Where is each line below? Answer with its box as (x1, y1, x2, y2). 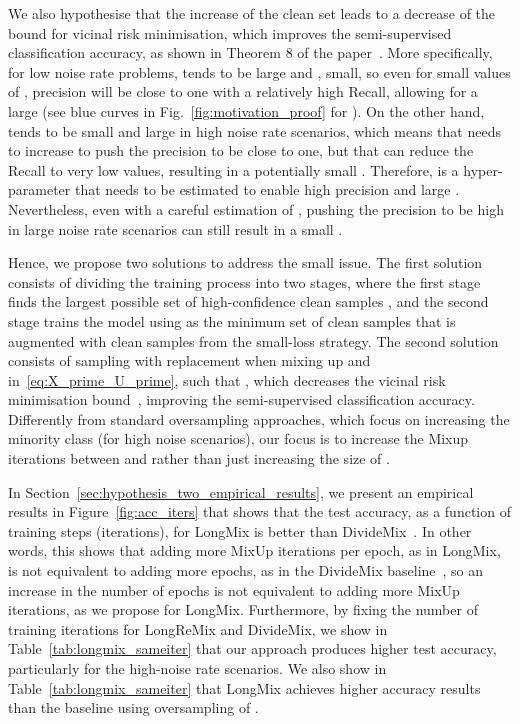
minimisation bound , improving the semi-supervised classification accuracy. (8, 389, 475, 410)
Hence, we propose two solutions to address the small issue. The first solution (8, 252, 483, 273)
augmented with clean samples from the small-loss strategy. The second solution (8, 330, 499, 351)
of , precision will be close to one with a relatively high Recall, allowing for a (8, 81, 478, 102)
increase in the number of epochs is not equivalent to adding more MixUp (8, 579, 460, 600)
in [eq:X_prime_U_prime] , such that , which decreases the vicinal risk (8, 369, 446, 390)
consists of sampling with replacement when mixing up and (8, 350, 371, 371)
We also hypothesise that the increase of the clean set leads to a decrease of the (8, 3, 496, 23)
